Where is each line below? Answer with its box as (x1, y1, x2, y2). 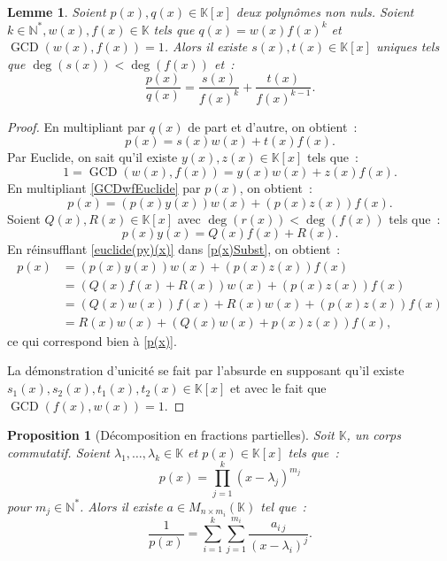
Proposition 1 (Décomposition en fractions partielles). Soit (7, 426, 335, 444)
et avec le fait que (230, 379, 327, 397)
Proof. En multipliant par (7, 117, 146, 135)
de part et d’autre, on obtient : (188, 117, 358, 135)
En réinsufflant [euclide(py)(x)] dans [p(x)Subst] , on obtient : (7, 240, 341, 258)
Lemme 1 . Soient (7, 3, 106, 20)
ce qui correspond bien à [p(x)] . (7, 331, 177, 350)
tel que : (260, 496, 306, 515)
